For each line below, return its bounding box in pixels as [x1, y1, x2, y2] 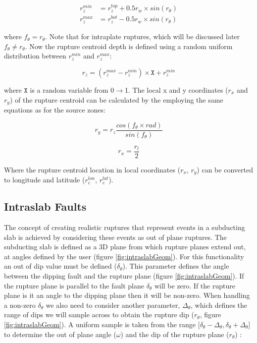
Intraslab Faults [4, 199, 87, 214]
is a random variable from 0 [30, 85, 114, 95]
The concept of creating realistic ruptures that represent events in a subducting [4, 222, 245, 232]
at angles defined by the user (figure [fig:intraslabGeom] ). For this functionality [4, 251, 244, 261]
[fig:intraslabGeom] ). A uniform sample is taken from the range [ [4, 319, 200, 329]
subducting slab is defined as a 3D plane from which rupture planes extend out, [4, 241, 246, 252]
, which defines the [191, 299, 248, 310]
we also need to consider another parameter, [46, 299, 180, 310]
